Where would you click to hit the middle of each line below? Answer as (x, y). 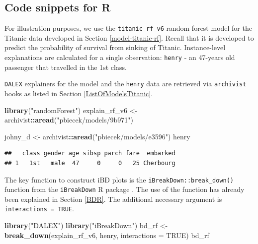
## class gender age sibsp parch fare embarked (90, 153)
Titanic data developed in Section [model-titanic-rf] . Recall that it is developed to (129, 37)
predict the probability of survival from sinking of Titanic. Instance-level (115, 47)
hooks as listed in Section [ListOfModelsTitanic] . (79, 93)
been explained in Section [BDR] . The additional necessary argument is (113, 199)
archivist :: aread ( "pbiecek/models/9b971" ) (69, 120)
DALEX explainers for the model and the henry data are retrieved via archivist (126, 84)
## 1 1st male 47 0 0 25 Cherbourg (90, 163)
